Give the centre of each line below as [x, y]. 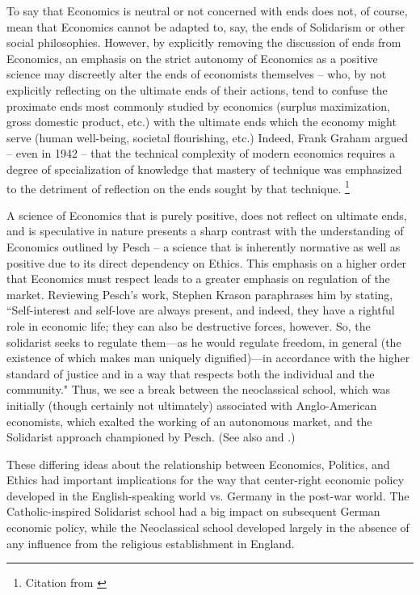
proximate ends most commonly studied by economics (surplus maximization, [198, 105]
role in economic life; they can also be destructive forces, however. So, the [189, 325]
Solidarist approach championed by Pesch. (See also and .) [151, 437]
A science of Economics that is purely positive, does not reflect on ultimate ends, [207, 215]
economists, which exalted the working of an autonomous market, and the [189, 421]
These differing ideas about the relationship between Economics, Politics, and [198, 464]
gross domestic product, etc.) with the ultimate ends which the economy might [202, 122]
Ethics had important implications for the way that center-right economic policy [206, 480]
